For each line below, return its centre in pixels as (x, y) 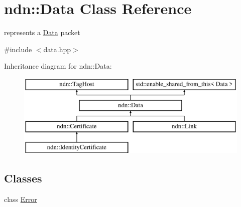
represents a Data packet (42, 32)
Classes (23, 178)
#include (18, 49)
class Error (21, 199)
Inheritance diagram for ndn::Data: (58, 66)
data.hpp (57, 49)
